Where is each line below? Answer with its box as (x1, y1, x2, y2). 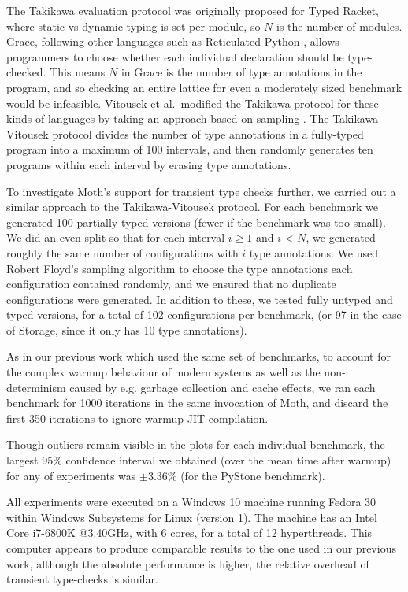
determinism (6, 379, 66, 395)
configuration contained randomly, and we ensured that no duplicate (6, 276, 336, 292)
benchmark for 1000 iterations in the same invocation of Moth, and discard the (6, 394, 388, 411)
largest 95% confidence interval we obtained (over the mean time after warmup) (6, 452, 391, 468)
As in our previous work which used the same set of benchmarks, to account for (6, 348, 391, 364)
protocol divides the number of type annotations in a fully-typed (52, 125, 364, 142)
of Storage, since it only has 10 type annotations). (6, 321, 247, 338)
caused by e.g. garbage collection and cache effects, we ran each (69, 379, 376, 395)
